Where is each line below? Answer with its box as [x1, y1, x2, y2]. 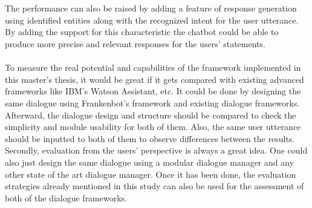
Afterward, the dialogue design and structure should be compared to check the [5, 108, 296, 121]
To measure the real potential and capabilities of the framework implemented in [5, 61, 301, 74]
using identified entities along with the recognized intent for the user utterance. [5, 13, 299, 26]
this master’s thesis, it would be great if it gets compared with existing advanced [5, 73, 304, 85]
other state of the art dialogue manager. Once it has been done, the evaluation [5, 167, 296, 180]
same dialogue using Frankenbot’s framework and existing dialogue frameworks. [5, 96, 300, 109]
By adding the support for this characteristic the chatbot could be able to [5, 25, 279, 38]
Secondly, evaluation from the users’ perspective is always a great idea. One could [5, 144, 308, 157]
